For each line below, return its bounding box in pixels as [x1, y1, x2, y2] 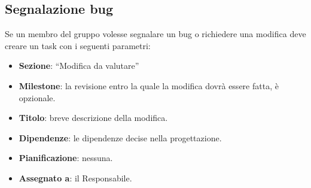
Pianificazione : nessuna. [19, 151, 113, 164]
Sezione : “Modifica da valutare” [19, 59, 139, 72]
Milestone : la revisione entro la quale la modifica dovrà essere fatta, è [19, 79, 279, 92]
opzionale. [19, 91, 56, 104]
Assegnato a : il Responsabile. [19, 171, 132, 184]
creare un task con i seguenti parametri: [5, 39, 151, 51]
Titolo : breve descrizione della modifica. [19, 111, 168, 124]
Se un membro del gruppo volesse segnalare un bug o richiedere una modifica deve [5, 28, 306, 40]
